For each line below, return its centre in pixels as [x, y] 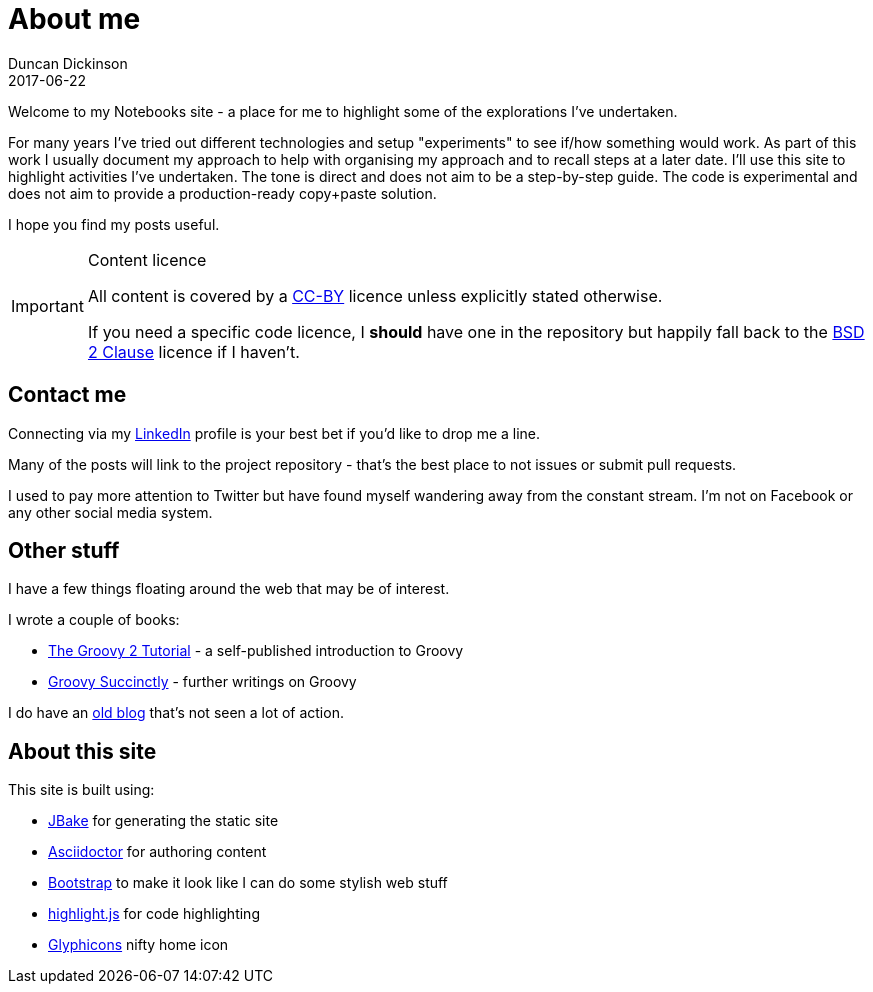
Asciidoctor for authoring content [157, 852]
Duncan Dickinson [68, 63]
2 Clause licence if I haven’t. [193, 351]
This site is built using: [81, 790]
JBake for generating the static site [163, 821]
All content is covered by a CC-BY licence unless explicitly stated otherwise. [375, 295]
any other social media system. [110, 512]
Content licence [147, 259]
